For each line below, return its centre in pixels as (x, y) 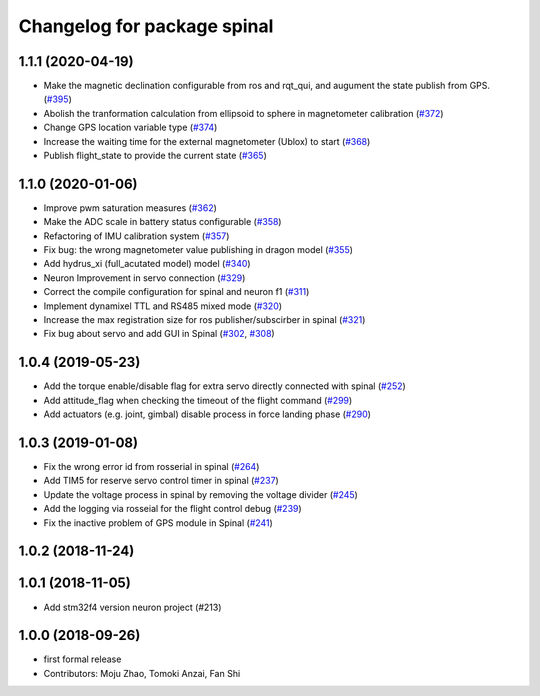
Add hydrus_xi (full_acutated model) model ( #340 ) (147, 264)
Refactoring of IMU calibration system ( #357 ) (136, 236)
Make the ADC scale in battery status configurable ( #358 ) (162, 222)
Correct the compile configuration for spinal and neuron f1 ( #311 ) (176, 292)
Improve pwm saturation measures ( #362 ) (130, 207)
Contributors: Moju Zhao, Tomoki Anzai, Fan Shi (142, 673)
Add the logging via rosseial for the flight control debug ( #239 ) (172, 509)
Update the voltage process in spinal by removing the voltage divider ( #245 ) (201, 494)
